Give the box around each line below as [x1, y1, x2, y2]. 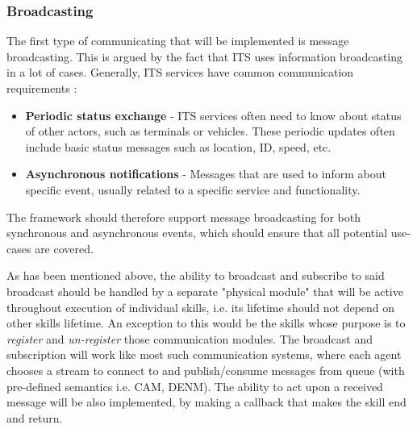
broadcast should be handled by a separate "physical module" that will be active [6, 282, 403, 299]
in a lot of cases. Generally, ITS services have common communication [6, 64, 354, 81]
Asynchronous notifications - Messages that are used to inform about [25, 165, 386, 182]
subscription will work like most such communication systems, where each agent [6, 346, 402, 363]
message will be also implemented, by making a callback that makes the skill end [6, 394, 407, 410]
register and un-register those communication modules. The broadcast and [6, 330, 373, 347]
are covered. [35, 239, 94, 256]
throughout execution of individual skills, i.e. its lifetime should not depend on [6, 298, 395, 315]
